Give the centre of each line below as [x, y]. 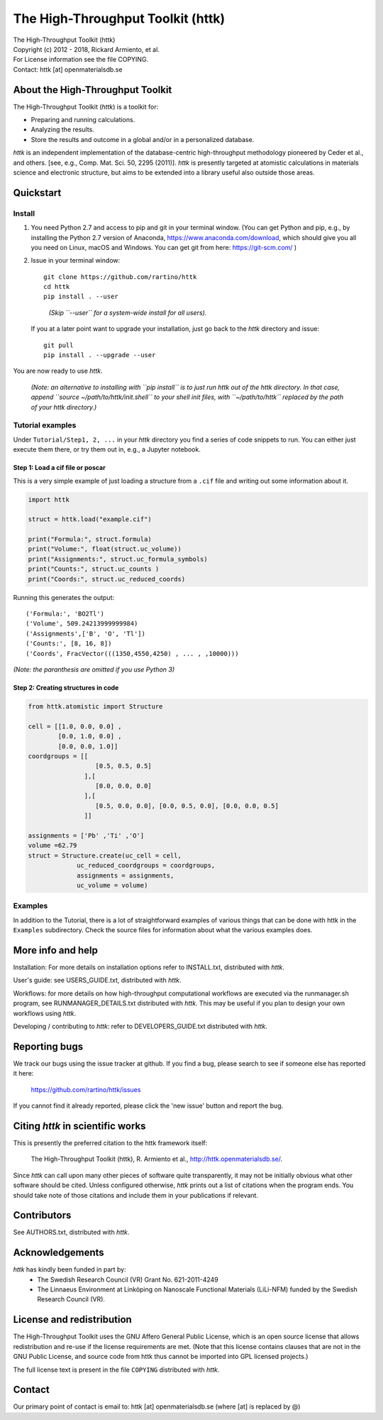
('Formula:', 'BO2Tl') [65, 614]
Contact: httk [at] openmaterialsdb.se [68, 69]
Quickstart [37, 193]
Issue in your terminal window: [76, 261]
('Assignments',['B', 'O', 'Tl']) [85, 633]
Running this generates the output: [64, 597]
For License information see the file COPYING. [81, 60]
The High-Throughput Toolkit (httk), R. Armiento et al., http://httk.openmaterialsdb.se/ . [157, 1159]
